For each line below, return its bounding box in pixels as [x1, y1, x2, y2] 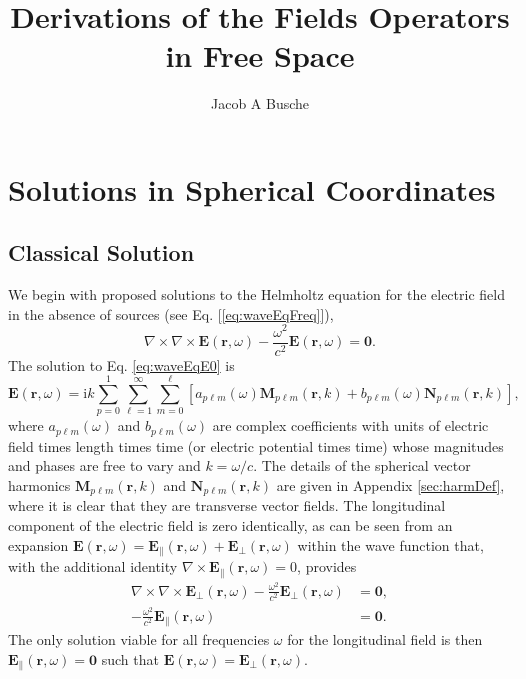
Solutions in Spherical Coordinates [8, 168, 496, 209]
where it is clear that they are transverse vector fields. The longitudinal [8, 495, 446, 516]
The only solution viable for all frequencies [8, 629, 270, 650]
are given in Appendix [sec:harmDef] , [276, 474, 505, 495]
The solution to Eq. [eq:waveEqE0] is [8, 354, 235, 375]
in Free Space [165, 35, 355, 76]
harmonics [8, 474, 71, 495]
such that [101, 648, 159, 669]
